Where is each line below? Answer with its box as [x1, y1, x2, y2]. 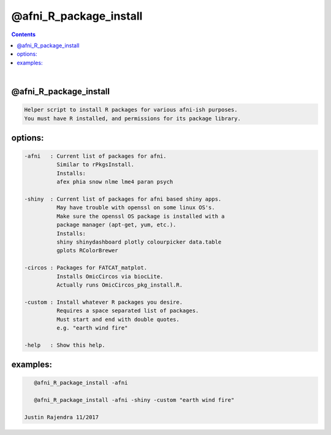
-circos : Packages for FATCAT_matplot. [24, 264, 147, 271]
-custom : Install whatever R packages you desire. [24, 298, 183, 306]
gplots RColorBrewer [56, 247, 119, 254]
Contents [11, 31, 36, 38]
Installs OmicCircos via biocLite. [56, 273, 164, 280]
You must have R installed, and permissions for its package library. [24, 115, 242, 122]
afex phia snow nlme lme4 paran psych [56, 179, 173, 185]
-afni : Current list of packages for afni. [24, 153, 167, 160]
